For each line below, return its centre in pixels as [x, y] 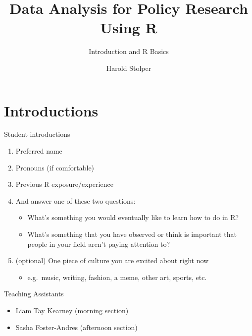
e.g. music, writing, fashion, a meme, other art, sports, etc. [117, 277]
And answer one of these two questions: [76, 200]
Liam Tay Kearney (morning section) [72, 310]
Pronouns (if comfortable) [55, 167]
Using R [129, 28]
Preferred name [39, 151]
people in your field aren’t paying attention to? [99, 244]
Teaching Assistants [34, 294]
